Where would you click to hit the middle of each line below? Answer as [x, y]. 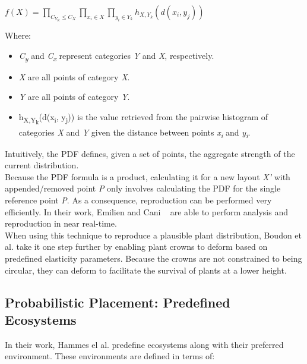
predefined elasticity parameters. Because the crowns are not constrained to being [153, 258]
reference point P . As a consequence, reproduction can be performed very [138, 200]
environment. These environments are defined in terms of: [110, 356]
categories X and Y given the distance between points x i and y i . [134, 133]
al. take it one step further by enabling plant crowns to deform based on [136, 247]
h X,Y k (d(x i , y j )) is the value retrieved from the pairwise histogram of [143, 118]
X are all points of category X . [74, 76]
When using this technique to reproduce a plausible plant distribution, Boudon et [153, 235]
